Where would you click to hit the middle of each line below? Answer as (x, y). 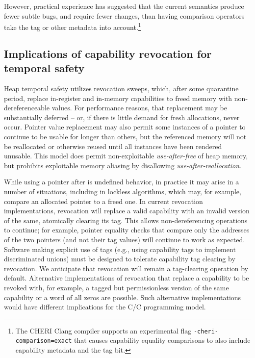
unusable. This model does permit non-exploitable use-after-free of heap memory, (126, 156)
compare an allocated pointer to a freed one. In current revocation (103, 201)
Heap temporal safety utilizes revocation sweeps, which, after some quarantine (121, 89)
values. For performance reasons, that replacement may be (139, 108)
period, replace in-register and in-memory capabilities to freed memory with (118, 98)
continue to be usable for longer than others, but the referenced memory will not (125, 136)
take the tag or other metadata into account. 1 (73, 26)
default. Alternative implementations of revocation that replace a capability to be (127, 278)
